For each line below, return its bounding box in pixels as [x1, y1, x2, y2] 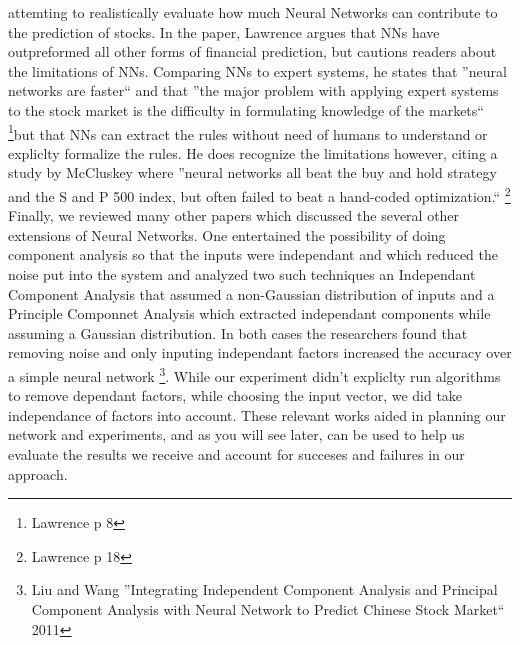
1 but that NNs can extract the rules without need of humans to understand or [8, 120, 488, 144]
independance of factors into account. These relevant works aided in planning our [8, 404, 506, 425]
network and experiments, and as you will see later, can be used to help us [8, 424, 465, 445]
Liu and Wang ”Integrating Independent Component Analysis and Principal [31, 579, 498, 600]
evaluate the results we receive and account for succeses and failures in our [8, 444, 465, 465]
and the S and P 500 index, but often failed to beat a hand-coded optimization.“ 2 [8, 183, 511, 206]
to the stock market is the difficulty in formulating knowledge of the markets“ [8, 99, 484, 120]
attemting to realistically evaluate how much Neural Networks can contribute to [8, 2, 498, 22]
